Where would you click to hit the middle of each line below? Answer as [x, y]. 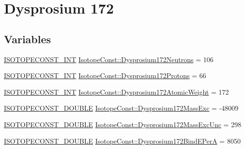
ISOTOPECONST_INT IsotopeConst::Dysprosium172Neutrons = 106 [109, 59]
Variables [28, 39]
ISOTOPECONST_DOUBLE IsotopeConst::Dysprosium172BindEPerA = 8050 [122, 141]
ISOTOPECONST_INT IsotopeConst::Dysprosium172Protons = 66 [105, 75]
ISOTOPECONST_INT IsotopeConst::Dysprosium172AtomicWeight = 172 [116, 91]
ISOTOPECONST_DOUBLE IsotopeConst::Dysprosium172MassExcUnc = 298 [123, 124]
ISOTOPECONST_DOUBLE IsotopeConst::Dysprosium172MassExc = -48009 [121, 108]
